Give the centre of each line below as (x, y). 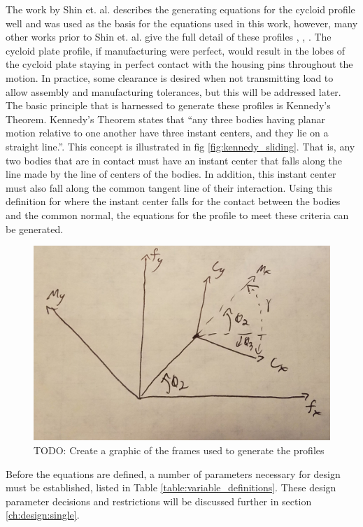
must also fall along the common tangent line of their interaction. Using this (169, 187)
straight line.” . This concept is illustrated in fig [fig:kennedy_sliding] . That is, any (180, 146)
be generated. (35, 229)
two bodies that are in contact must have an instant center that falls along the (174, 160)
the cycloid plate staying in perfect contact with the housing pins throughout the (179, 64)
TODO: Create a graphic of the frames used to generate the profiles (179, 450)
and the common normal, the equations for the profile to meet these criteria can (177, 215)
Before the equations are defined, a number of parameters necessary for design (173, 473)
